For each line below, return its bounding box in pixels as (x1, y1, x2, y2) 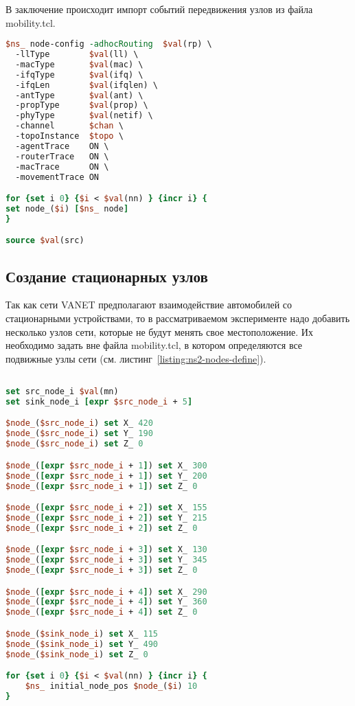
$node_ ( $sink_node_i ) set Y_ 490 (5, 639, 158, 649)
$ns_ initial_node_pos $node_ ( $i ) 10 (25, 681, 198, 692)
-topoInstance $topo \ (15, 131, 124, 141)
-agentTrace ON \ (15, 141, 109, 151)
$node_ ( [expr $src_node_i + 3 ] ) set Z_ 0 (5, 565, 198, 576)
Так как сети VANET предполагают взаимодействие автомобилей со (5, 297, 293, 312)
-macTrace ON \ (15, 161, 109, 172)
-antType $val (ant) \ (15, 90, 144, 100)
